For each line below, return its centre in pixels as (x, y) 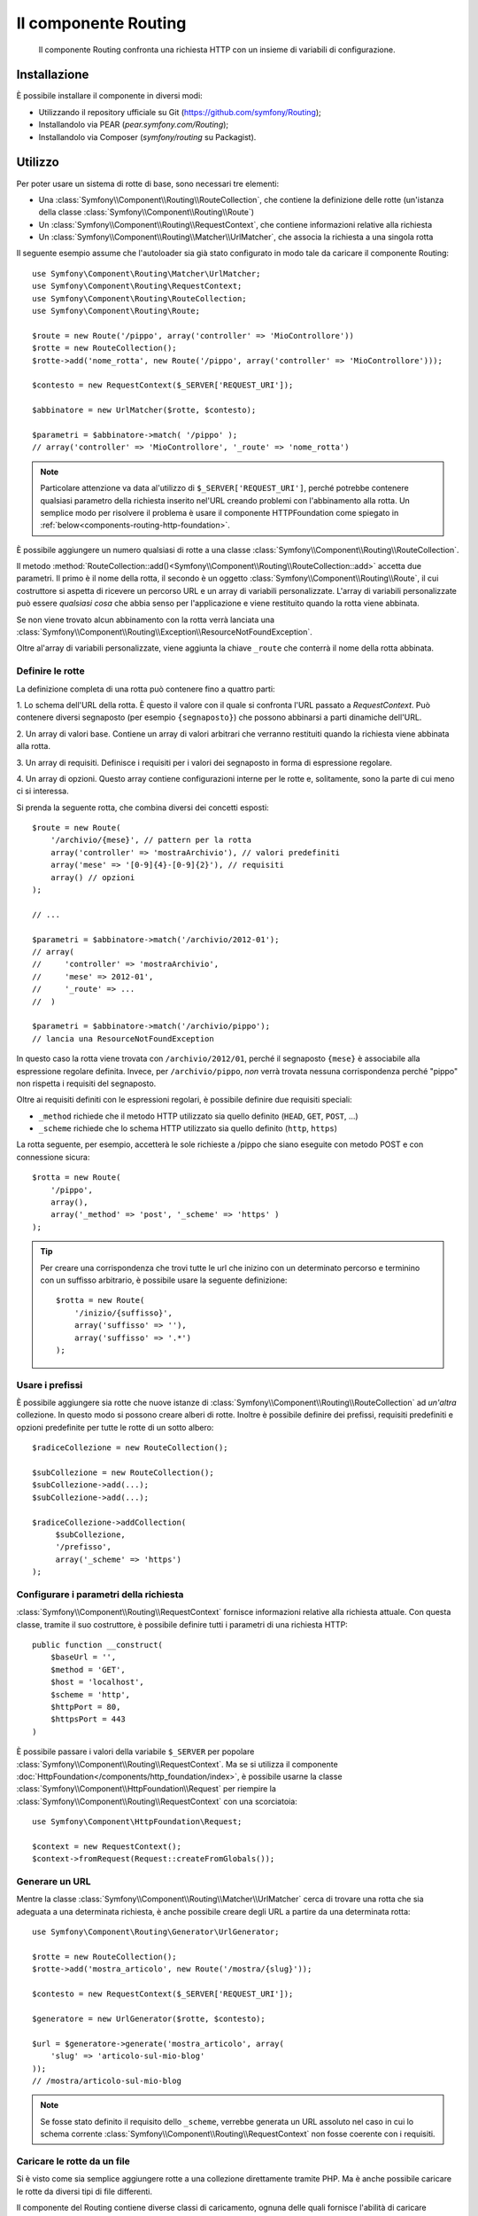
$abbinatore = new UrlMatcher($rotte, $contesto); (144, 410)
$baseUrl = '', (83, 1657)
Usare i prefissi (50, 1385)
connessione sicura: (53, 1157)
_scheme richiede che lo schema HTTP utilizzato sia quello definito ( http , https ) (188, 1128)
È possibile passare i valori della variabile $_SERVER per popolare (135, 1752)
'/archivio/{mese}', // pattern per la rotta (151, 840)
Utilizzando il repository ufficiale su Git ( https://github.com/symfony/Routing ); (180, 112)
